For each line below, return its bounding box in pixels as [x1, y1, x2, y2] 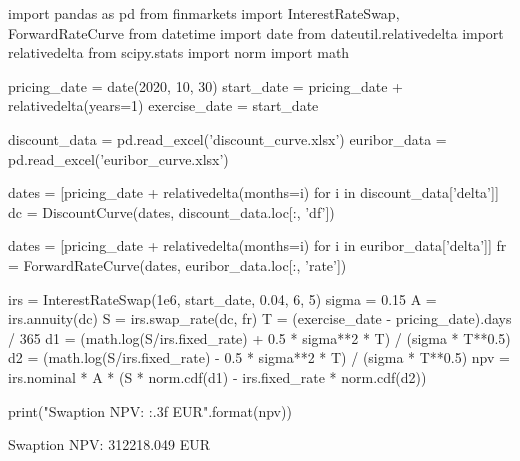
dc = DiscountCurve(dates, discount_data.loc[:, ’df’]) [8, 201, 335, 222]
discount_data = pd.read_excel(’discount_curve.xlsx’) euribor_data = [8, 128, 447, 149]
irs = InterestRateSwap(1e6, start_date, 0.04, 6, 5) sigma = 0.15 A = [8, 288, 437, 309]
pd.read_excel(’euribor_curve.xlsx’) [8, 148, 229, 169]
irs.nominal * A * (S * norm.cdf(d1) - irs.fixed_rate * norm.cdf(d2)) [8, 366, 427, 387]
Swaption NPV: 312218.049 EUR [8, 434, 211, 455]
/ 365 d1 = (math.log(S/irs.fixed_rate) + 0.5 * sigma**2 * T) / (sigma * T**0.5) [8, 327, 511, 348]
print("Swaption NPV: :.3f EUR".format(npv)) [8, 400, 292, 421]
